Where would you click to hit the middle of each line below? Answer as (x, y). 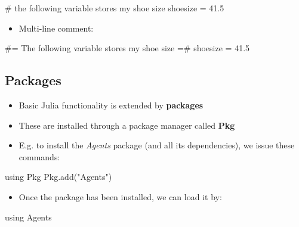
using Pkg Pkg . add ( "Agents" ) (58, 177)
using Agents (28, 217)
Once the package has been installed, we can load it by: (120, 196)
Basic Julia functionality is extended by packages (111, 105)
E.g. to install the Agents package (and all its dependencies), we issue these (157, 145)
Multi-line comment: (56, 28)
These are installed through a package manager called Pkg (127, 125)
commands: (39, 156)
